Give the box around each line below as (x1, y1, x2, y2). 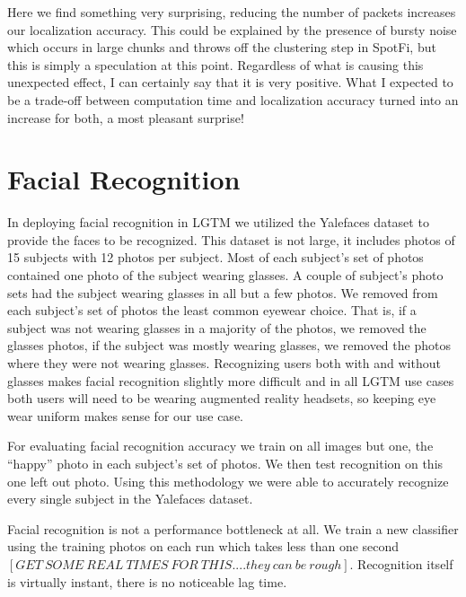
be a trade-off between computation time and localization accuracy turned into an (7, 90, 459, 109)
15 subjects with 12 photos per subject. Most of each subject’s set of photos (7, 248, 424, 267)
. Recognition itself (349, 554, 453, 573)
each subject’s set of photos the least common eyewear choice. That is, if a (7, 301, 417, 320)
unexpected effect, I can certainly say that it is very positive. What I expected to (7, 73, 453, 92)
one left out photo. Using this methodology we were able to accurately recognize (7, 471, 449, 490)
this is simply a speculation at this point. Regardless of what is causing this (7, 55, 424, 74)
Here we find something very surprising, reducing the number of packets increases (7, 3, 456, 21)
